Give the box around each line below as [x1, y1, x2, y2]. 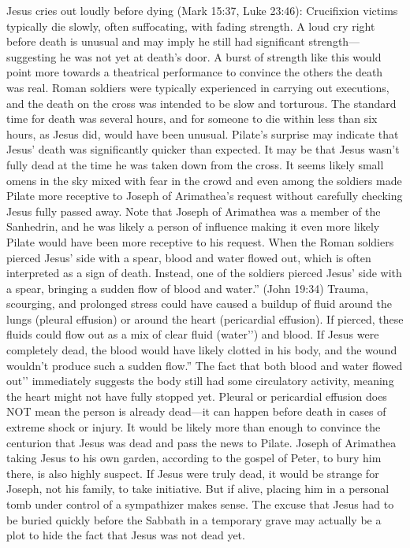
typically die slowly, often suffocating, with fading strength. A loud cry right [6, 17, 375, 34]
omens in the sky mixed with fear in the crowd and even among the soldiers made [6, 172, 402, 188]
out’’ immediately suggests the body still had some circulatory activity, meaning [6, 372, 394, 389]
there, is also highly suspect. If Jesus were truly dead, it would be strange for [6, 465, 379, 481]
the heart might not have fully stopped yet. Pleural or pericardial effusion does [6, 387, 387, 404]
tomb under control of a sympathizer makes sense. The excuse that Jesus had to [6, 496, 394, 512]
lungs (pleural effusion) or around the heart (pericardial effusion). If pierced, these [6, 310, 404, 327]
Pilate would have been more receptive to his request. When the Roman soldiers [6, 233, 394, 250]
